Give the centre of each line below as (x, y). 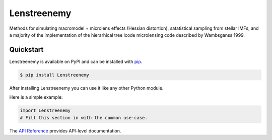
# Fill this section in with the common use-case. (84, 118)
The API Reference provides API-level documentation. (65, 130)
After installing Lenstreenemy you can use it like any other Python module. (86, 88)
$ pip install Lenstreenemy (54, 75)
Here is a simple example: (36, 97)
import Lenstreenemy (45, 111)
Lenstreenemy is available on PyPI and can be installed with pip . (76, 61)
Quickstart (26, 50)
